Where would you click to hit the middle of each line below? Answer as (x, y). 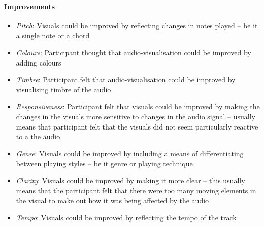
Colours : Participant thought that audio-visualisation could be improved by (134, 52)
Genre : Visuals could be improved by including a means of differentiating (130, 153)
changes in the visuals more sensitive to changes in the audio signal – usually (136, 116)
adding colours (39, 62)
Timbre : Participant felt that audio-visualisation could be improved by (126, 79)
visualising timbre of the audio (63, 89)
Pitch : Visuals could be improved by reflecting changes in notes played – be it (137, 25)
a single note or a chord (53, 35)
